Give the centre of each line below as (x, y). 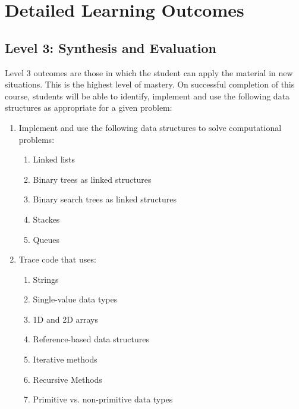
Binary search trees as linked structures (105, 199)
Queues (46, 239)
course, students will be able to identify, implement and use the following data (147, 96)
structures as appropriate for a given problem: (89, 107)
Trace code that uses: (57, 259)
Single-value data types (75, 299)
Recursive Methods (67, 379)
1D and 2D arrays (66, 319)
